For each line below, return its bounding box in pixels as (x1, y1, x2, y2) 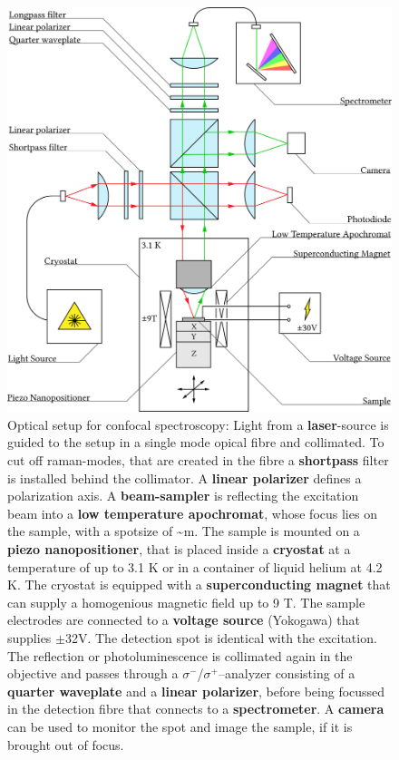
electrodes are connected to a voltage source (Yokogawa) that (7, 610, 361, 629)
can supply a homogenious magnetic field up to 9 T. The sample (7, 592, 365, 611)
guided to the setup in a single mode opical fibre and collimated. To (7, 433, 384, 452)
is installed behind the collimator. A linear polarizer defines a (7, 468, 362, 487)
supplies (7, 628, 52, 647)
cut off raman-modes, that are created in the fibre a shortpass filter (7, 451, 389, 470)
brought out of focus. (7, 735, 124, 754)
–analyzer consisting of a (218, 664, 355, 683)
